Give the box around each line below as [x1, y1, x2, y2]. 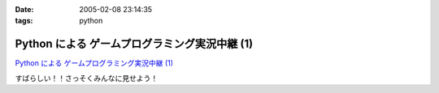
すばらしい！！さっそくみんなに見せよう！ [15, 73, 159, 82]
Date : [15, 5, 34, 14]
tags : [15, 16, 33, 26]
